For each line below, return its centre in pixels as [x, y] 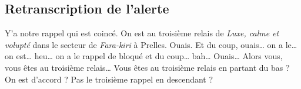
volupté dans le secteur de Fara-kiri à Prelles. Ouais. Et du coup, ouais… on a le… [151, 44]
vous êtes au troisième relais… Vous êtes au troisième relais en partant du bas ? [147, 67]
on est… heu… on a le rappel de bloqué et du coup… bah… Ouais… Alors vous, [144, 56]
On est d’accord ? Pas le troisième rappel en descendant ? [109, 79]
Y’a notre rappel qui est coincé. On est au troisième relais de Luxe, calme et [142, 33]
